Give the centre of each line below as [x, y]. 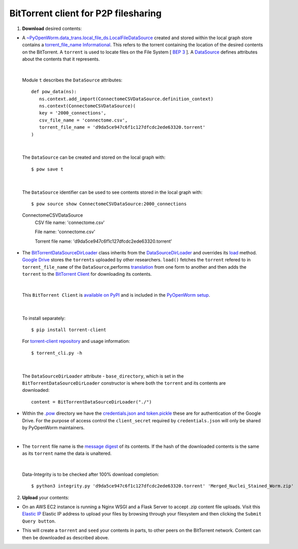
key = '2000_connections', [73, 113]
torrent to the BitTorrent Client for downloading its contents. [87, 274]
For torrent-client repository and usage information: [76, 341]
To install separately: [44, 318]
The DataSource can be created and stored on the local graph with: [94, 157]
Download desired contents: [52, 28]
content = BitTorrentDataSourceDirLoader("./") [92, 402]
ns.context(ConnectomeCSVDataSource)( [87, 106]
